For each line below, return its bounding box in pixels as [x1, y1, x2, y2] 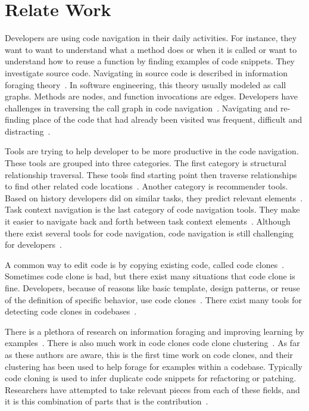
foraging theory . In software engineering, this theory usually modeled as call [5, 78, 286, 91]
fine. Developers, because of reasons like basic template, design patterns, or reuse [5, 282, 300, 294]
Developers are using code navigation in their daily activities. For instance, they [5, 32, 297, 44]
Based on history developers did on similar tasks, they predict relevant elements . [5, 191, 303, 204]
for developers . [5, 238, 62, 251]
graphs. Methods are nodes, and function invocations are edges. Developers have [5, 90, 298, 102]
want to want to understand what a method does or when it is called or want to [5, 43, 297, 55]
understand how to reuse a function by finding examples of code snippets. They [5, 55, 295, 67]
